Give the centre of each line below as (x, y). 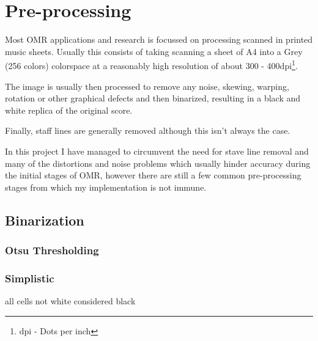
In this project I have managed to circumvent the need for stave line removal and (157, 151)
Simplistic (30, 278)
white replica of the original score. (69, 110)
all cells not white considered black (70, 301)
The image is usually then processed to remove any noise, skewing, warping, (147, 86)
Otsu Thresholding (52, 250)
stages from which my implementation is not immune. (106, 187)
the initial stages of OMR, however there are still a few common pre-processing (153, 175)
